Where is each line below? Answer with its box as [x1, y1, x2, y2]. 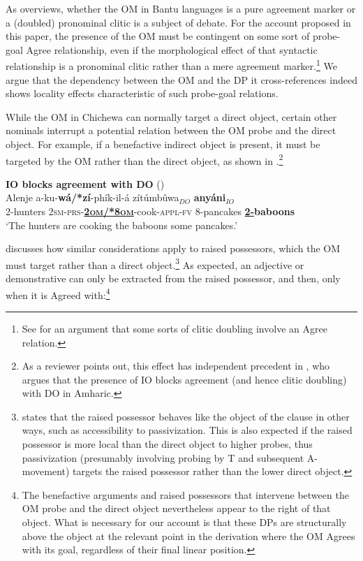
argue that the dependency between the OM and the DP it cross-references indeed [6, 72, 357, 87]
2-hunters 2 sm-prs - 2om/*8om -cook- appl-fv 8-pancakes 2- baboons [6, 204, 295, 219]
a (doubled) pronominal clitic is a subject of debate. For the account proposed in [6, 15, 351, 29]
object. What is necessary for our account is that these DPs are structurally [22, 515, 347, 530]
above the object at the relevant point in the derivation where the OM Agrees [22, 528, 355, 543]
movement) [22, 464, 70, 479]
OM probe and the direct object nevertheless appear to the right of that [22, 501, 331, 516]
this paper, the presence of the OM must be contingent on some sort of [6, 29, 310, 43]
